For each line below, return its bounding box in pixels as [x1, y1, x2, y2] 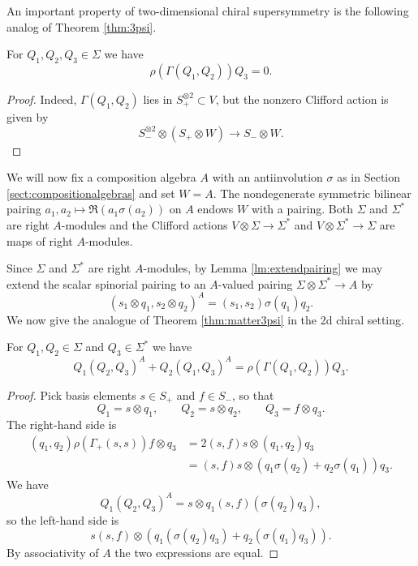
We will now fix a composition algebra [6, 169, 196, 186]
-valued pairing [218, 275, 293, 292]
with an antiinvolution [212, 169, 323, 186]
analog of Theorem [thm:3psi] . [6, 18, 157, 35]
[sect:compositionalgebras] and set [6, 184, 175, 201]
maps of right [6, 232, 73, 249]
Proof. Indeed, [6, 90, 77, 107]
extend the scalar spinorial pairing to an [6, 275, 206, 292]
